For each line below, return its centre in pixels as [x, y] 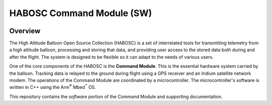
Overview [25, 31]
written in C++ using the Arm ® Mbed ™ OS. [53, 87]
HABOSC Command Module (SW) [81, 13]
